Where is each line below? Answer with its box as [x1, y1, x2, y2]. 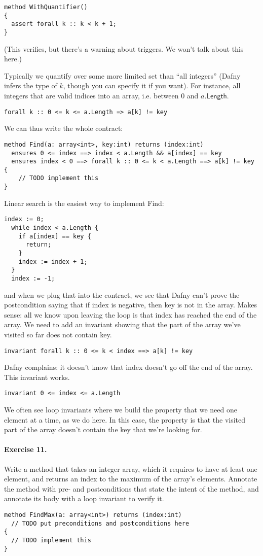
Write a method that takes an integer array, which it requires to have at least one [4, 463, 257, 474]
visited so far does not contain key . [4, 329, 112, 339]
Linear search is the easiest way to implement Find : [4, 197, 164, 208]
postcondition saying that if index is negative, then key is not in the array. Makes [4, 299, 257, 310]
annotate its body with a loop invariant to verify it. [4, 493, 164, 504]
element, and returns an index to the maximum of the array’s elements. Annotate [4, 473, 257, 484]
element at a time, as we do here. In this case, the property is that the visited [4, 414, 246, 425]
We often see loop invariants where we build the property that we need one [4, 404, 237, 415]
